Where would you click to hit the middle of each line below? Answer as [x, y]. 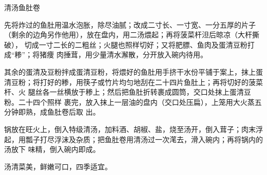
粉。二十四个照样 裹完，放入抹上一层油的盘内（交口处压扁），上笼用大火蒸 [129, 102]
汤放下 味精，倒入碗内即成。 [52, 149]
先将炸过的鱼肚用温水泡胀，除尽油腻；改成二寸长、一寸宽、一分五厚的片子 [130, 24]
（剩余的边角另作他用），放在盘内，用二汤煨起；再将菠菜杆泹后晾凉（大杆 [128, 35]
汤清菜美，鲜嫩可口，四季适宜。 [58, 166]
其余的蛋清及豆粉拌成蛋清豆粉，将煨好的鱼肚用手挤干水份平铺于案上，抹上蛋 [133, 71]
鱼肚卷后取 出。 [73, 112]
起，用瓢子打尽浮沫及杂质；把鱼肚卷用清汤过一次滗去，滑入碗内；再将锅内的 [133, 139]
